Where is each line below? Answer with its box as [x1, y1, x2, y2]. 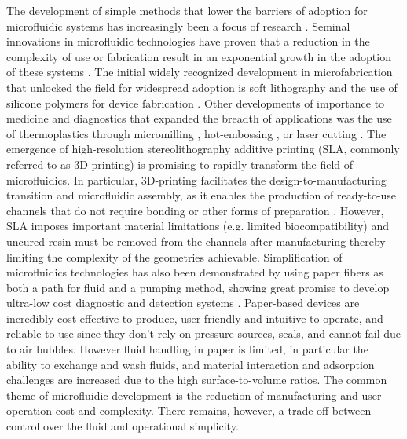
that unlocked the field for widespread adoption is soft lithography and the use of [6, 79, 398, 95]
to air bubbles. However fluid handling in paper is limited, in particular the [6, 341, 368, 357]
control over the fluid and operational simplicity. [6, 418, 239, 434]
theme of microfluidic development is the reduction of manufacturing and [6, 386, 358, 403]
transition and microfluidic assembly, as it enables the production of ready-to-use [6, 187, 397, 203]
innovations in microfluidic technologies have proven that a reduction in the [6, 33, 370, 49]
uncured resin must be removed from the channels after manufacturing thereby [6, 232, 386, 249]
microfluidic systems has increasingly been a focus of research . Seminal [6, 17, 350, 34]
